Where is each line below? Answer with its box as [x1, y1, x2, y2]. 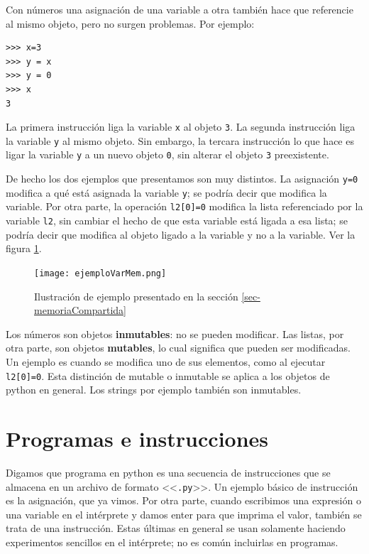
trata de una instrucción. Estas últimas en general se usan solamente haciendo [6, 521, 346, 536]
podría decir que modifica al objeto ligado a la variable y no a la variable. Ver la [6, 227, 356, 241]
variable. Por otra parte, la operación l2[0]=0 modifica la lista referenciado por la [6, 199, 363, 214]
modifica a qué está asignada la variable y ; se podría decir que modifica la [6, 185, 327, 200]
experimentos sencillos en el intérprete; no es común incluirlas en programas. [6, 534, 338, 549]
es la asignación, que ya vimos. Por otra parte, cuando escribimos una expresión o [6, 493, 361, 508]
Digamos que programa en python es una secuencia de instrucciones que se [6, 465, 331, 479]
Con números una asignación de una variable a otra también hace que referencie [6, 2, 353, 16]
